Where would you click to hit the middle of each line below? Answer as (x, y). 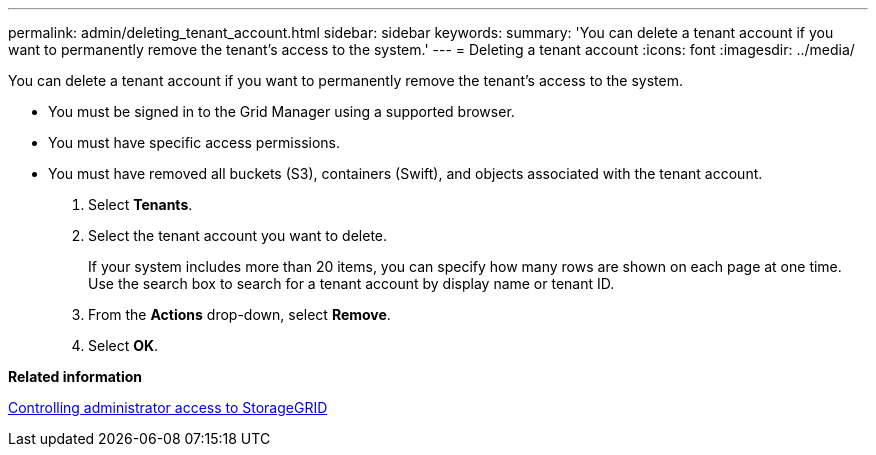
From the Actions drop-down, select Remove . (239, 314)
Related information (75, 376)
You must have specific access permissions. (194, 142)
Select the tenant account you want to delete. (238, 235)
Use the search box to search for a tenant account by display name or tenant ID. (351, 283)
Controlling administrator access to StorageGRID (168, 407)
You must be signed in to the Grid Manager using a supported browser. (281, 111)
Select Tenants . (140, 204)
